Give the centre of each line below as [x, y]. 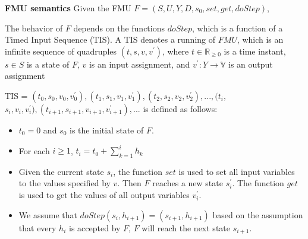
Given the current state [61, 171]
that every [37, 227]
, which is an [260, 39]
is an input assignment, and [139, 64]
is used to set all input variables [237, 171]
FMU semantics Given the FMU [68, 8]
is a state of [48, 64]
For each [34, 150]
